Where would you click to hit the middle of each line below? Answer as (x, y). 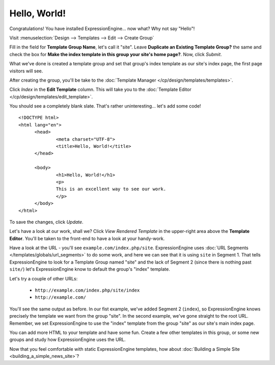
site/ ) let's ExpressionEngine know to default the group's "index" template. (90, 269)
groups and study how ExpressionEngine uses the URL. (67, 340)
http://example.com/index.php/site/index (87, 290)
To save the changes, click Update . (46, 222)
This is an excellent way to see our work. (111, 189)
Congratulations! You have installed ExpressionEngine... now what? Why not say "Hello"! (102, 29)
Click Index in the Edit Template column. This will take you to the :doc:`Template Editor (100, 90)
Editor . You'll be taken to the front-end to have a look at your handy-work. (87, 238)
